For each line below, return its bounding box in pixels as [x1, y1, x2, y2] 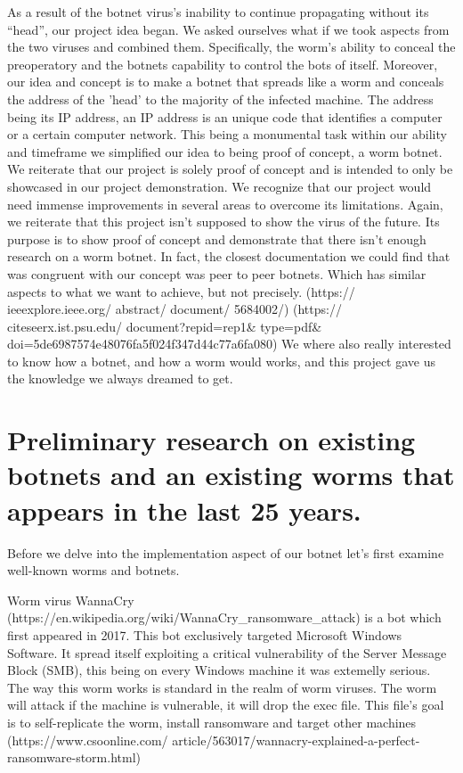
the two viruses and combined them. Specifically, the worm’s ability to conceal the [7, 37, 456, 56]
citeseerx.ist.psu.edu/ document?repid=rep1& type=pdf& [7, 317, 322, 335]
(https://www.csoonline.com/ [7, 730, 168, 749]
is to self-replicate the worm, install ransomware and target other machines [7, 712, 417, 731]
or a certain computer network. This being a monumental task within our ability [7, 125, 447, 144]
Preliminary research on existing [7, 422, 416, 458]
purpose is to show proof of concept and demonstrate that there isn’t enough [7, 229, 426, 248]
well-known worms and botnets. [7, 561, 180, 580]
